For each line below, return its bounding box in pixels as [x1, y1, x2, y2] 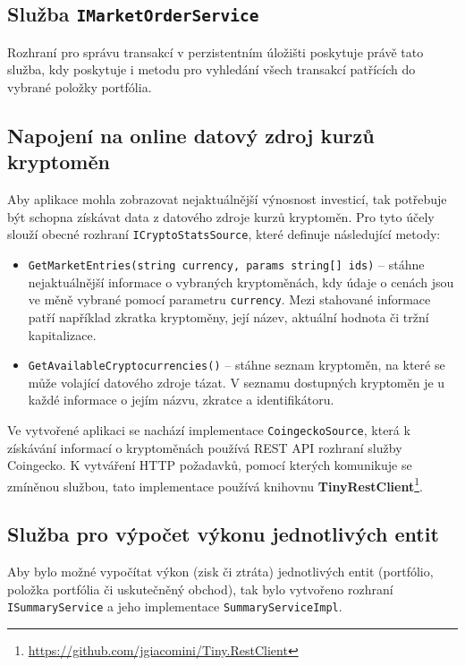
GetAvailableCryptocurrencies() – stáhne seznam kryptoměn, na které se [28, 355, 445, 374]
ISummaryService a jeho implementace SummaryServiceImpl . [7, 597, 342, 616]
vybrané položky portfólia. [7, 77, 152, 96]
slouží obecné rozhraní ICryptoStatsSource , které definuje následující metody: [7, 225, 441, 243]
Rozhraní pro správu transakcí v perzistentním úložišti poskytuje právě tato [7, 42, 424, 61]
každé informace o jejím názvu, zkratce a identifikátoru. [28, 390, 334, 409]
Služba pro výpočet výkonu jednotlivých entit [7, 520, 439, 548]
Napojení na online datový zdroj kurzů [7, 121, 375, 149]
